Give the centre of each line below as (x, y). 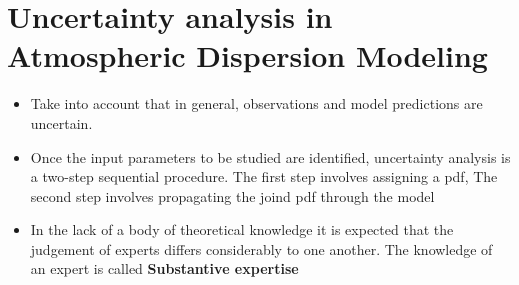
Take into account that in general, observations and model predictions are (256, 103)
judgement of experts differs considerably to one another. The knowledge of (261, 248)
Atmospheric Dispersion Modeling (247, 55)
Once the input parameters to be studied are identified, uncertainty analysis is (270, 156)
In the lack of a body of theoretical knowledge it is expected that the (242, 229)
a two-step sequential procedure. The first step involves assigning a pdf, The (264, 176)
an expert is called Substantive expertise (164, 268)
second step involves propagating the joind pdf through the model (232, 195)
